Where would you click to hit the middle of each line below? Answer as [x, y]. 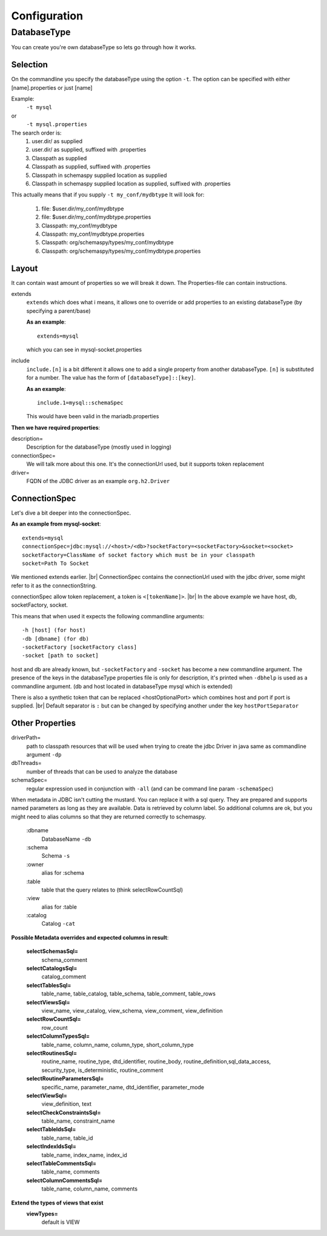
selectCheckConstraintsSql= [64, 1112]
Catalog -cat [58, 924]
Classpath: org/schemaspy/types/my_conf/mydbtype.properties [121, 251]
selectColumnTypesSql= [58, 1036]
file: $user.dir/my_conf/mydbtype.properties [96, 217]
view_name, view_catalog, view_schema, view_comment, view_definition [132, 1011]
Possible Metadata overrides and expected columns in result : [90, 937]
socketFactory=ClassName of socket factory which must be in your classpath [139, 555]
